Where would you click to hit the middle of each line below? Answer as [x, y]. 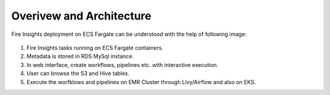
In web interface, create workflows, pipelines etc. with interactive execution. [123, 65]
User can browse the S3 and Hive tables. [78, 74]
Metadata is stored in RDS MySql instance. [80, 56]
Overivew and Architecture [81, 16]
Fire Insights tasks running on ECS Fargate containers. [95, 47]
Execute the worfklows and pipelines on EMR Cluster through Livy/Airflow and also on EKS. [141, 82]
